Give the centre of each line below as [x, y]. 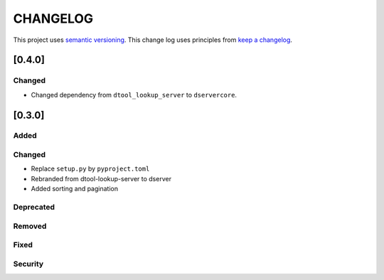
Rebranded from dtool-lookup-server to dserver [101, 178]
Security [28, 264]
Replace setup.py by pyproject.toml [90, 169]
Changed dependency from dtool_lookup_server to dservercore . [134, 95]
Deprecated [34, 207]
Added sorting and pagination [75, 189]
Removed [30, 226]
